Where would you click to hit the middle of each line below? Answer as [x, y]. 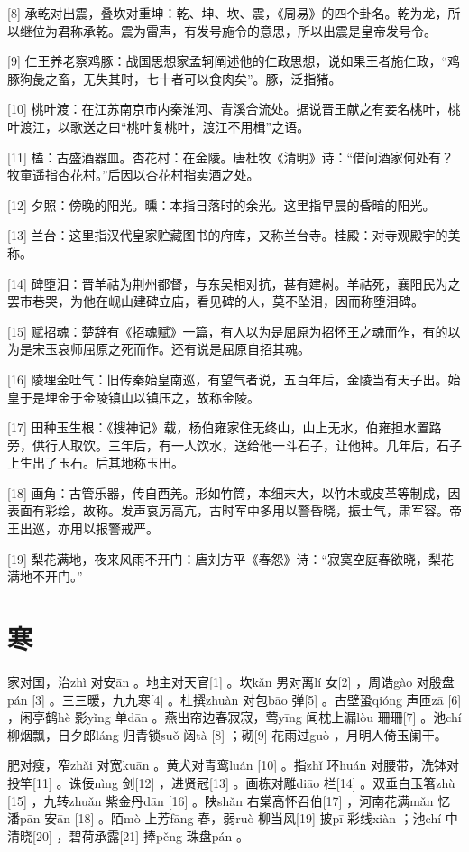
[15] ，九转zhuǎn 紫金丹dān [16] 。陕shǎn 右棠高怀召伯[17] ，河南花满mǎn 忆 [229, 800]
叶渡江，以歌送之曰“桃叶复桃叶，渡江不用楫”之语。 [159, 126]
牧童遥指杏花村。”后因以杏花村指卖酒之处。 [133, 175]
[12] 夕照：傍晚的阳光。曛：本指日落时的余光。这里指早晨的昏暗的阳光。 [221, 204]
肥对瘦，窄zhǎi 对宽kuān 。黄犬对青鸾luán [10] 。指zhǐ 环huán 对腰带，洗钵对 [233, 765]
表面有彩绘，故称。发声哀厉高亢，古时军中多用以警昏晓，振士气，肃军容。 [228, 510]
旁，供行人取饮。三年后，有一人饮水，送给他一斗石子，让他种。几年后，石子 [234, 445]
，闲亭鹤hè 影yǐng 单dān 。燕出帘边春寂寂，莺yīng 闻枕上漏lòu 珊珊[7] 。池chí [234, 717]
